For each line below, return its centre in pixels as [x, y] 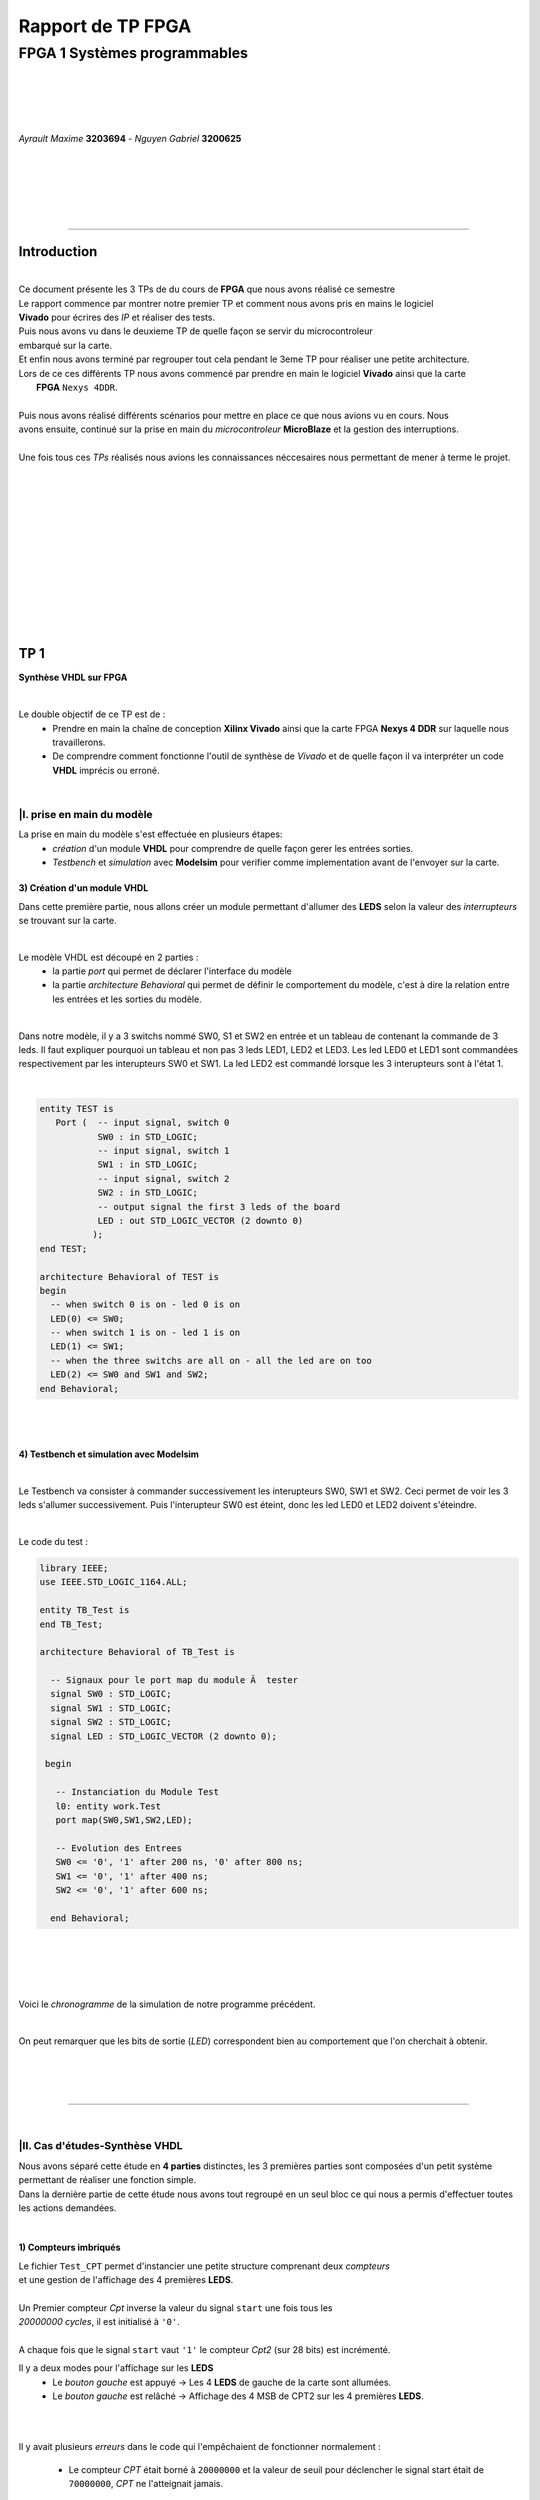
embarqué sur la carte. [65, 345]
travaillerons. [79, 742]
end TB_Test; [71, 1624]
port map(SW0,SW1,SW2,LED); [124, 1819]
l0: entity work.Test [108, 1806]
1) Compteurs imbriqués [69, 2247]
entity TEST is [76, 1108]
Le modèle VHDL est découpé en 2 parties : [108, 957]
